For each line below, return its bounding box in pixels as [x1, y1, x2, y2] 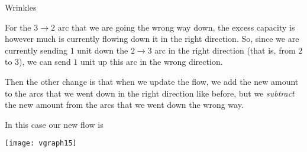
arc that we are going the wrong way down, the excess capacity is [57, 21, 295, 33]
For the [5, 21, 31, 33]
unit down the [77, 44, 128, 56]
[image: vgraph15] [5, 139, 77, 148]
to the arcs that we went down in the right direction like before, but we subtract [5, 87, 295, 99]
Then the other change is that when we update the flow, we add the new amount [5, 75, 299, 87]
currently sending [5, 44, 67, 56]
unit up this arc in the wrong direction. [80, 55, 223, 68]
